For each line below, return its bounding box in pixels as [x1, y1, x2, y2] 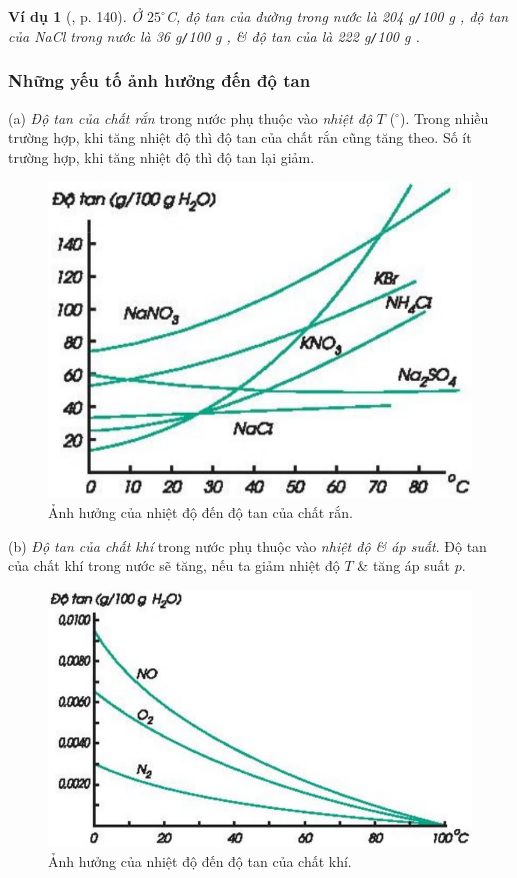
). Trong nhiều [399, 107, 489, 128]
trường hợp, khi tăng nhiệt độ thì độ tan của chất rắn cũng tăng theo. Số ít [8, 127, 472, 148]
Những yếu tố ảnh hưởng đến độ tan [8, 68, 311, 93]
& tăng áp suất [357, 555, 451, 576]
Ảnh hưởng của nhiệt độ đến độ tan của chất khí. [48, 850, 352, 871]
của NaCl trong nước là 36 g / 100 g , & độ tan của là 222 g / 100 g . [8, 25, 420, 46]
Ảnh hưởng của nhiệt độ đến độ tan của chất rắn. [48, 501, 353, 522]
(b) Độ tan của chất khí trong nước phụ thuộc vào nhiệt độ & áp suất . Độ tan [8, 535, 487, 556]
